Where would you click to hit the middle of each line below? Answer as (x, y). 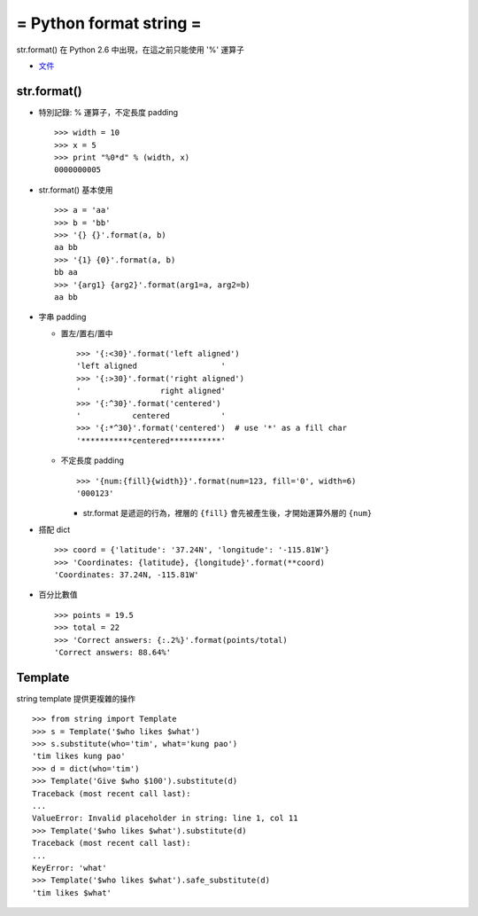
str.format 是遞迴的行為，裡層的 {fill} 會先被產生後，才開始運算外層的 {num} (227, 513)
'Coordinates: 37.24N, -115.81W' (127, 575)
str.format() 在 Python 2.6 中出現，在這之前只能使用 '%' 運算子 (131, 50)
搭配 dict (54, 529)
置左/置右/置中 (87, 333)
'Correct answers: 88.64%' (113, 652)
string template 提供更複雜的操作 (76, 698)
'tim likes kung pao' (79, 756)
